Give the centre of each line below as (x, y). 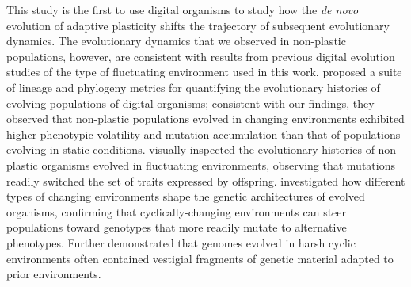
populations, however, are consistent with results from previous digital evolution (201, 56)
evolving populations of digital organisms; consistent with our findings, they (190, 103)
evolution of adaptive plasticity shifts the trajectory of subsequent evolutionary (198, 25)
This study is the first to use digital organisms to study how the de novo (183, 10)
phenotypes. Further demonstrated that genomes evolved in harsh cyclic (181, 242)
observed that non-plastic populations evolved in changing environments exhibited (205, 119)
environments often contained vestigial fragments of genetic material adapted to (200, 258)
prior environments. (54, 274)
